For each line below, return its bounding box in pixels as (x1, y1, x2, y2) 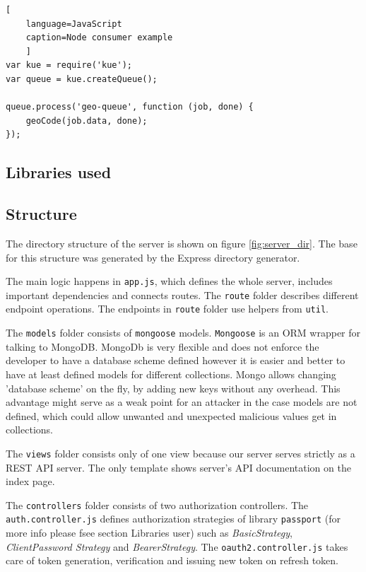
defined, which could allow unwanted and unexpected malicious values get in (6, 408, 337, 423)
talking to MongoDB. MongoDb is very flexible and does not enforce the (6, 339, 319, 354)
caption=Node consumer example (25, 33, 173, 43)
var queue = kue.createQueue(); (6, 74, 158, 84)
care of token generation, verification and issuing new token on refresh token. (6, 553, 338, 568)
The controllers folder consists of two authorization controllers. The (6, 497, 309, 512)
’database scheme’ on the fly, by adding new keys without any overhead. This (6, 380, 341, 395)
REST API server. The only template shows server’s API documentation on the (6, 460, 351, 474)
